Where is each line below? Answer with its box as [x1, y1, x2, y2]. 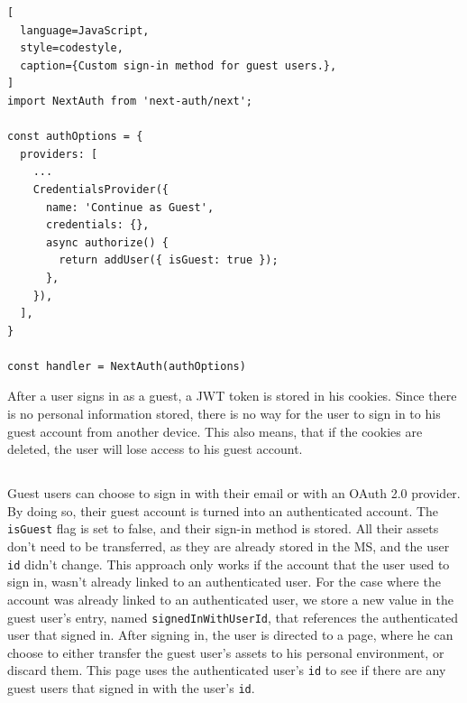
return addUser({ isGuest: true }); [59, 254, 279, 267]
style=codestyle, [20, 42, 124, 55]
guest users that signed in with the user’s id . [7, 679, 255, 698]
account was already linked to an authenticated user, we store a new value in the [7, 589, 453, 608]
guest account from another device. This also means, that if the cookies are [7, 421, 423, 440]
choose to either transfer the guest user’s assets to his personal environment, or [7, 643, 444, 661]
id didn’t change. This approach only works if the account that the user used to [7, 554, 450, 573]
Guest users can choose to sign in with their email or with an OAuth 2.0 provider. [7, 484, 461, 503]
